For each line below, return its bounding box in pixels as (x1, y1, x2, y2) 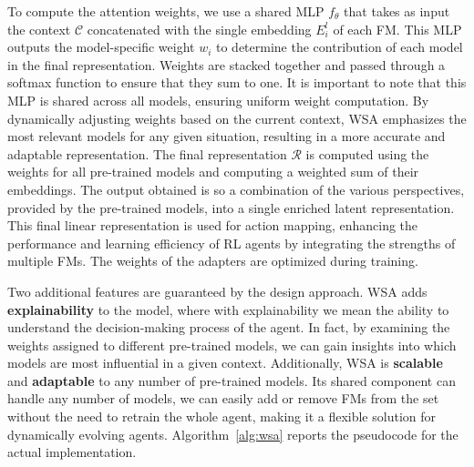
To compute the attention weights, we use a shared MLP (7, 2, 325, 20)
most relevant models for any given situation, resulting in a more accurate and (7, 127, 446, 146)
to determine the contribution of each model (216, 37, 463, 56)
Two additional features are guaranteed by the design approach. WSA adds (7, 281, 428, 300)
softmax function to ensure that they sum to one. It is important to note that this (7, 73, 467, 92)
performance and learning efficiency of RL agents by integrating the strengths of (7, 233, 456, 252)
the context (7, 19, 71, 38)
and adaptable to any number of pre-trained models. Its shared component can (7, 371, 456, 390)
